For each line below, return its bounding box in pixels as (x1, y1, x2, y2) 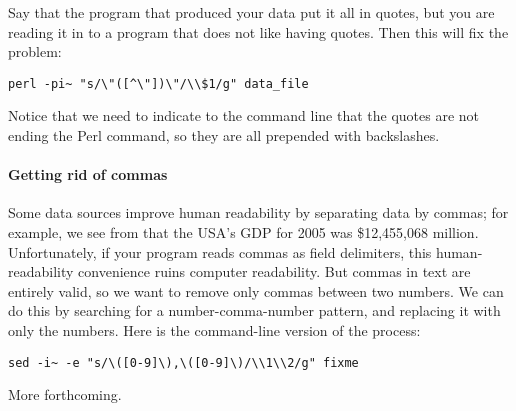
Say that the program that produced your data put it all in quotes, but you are (8, 2, 495, 22)
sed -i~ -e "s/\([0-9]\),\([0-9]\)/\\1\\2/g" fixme (8, 355, 359, 370)
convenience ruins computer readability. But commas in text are (78, 261, 471, 282)
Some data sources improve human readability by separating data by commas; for (8, 202, 509, 223)
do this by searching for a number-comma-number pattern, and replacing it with (8, 300, 501, 321)
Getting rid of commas (8, 164, 168, 185)
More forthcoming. (8, 384, 122, 405)
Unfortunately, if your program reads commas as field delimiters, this (8, 241, 432, 262)
